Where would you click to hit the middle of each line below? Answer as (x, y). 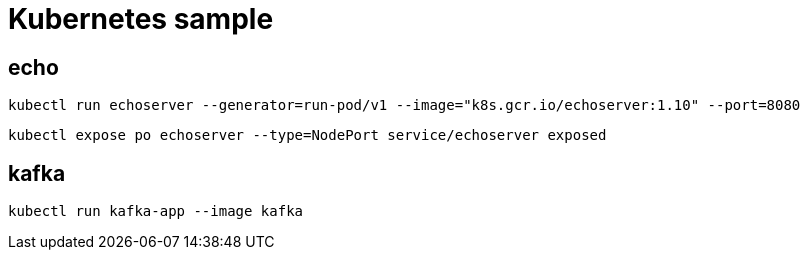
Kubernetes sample (141, 19)
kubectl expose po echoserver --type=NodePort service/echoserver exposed (307, 135)
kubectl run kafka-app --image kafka (156, 211)
